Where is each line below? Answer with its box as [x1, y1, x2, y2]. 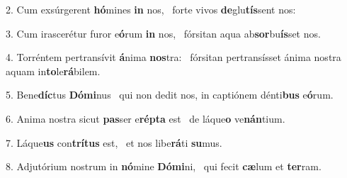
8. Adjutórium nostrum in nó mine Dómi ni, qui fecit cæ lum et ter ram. [6, 159, 322, 174]
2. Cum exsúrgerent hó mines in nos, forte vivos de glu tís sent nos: [6, 2, 296, 16]
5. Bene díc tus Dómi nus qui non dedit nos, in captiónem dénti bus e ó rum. [6, 87, 334, 102]
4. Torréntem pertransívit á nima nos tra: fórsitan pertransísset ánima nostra [6, 50, 341, 65]
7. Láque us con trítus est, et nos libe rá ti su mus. [6, 135, 222, 150]
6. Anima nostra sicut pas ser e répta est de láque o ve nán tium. [6, 111, 285, 126]
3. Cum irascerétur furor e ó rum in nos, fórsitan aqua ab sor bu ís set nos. [6, 26, 321, 40]
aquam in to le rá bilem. [6, 63, 101, 78]
